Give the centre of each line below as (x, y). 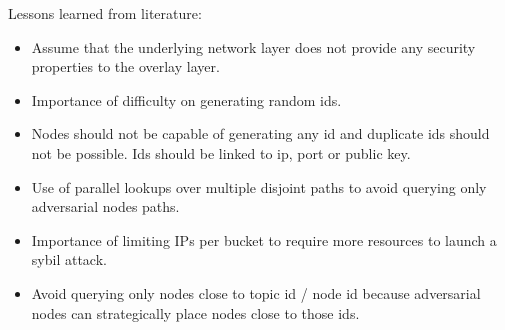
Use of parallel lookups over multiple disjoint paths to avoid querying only (259, 186)
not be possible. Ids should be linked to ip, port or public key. (221, 152)
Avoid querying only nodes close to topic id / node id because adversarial (256, 292)
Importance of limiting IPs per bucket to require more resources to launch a (264, 239)
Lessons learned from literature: (105, 13)
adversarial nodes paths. (105, 206)
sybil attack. (69, 259)
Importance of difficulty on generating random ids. (186, 99)
